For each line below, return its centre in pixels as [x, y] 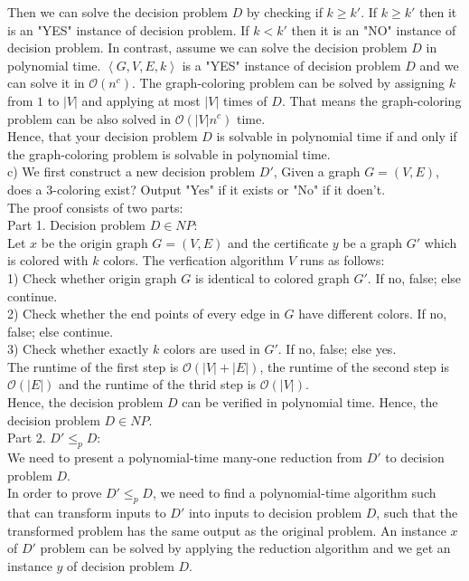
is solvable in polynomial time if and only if [337, 136]
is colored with [48, 260]
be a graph [373, 242]
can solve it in [46, 83]
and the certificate [278, 242]
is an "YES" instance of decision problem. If [128, 29]
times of [245, 100]
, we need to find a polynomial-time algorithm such [294, 493]
